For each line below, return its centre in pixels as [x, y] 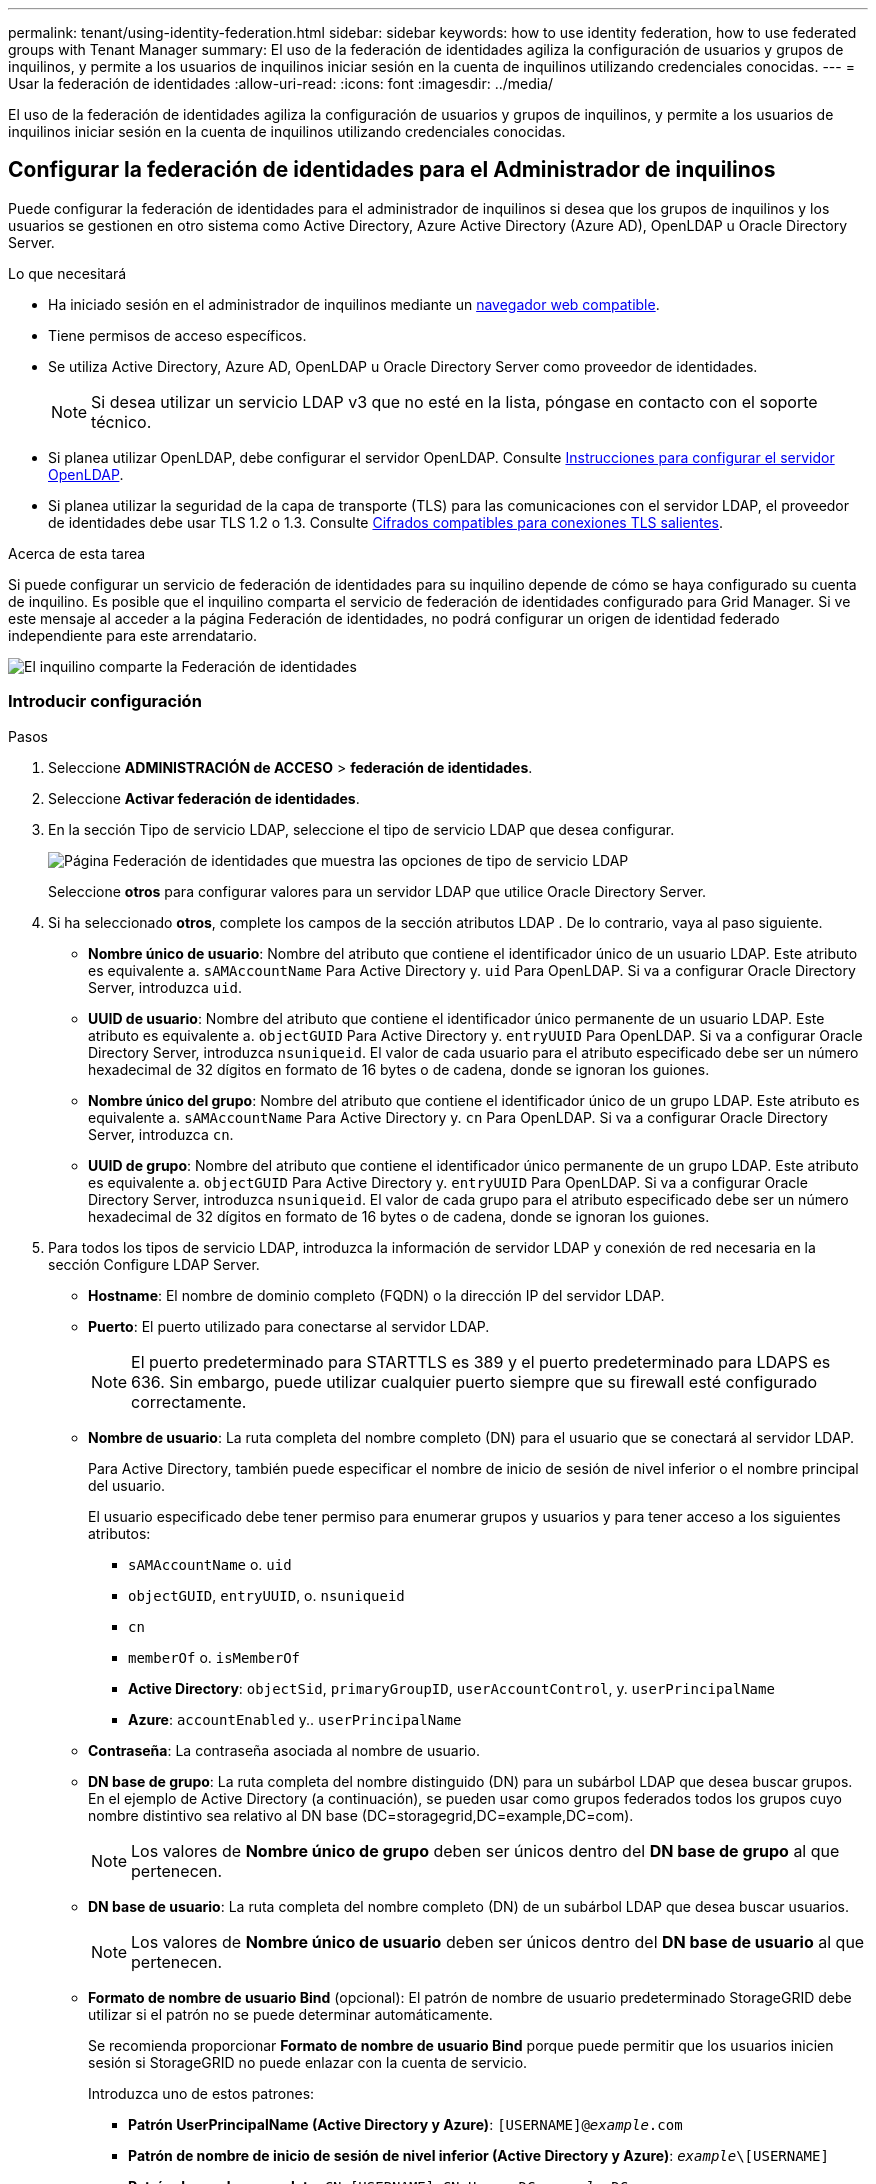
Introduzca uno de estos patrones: [201, 2093]
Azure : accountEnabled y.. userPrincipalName [295, 1719]
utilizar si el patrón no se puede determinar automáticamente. [290, 2014]
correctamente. [189, 1401]
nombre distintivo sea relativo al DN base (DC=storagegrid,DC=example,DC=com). [361, 1815]
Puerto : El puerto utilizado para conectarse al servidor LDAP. [289, 1326]
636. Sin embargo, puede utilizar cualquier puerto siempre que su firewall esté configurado [474, 1381]
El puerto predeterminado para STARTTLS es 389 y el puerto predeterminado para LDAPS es [481, 1361]
